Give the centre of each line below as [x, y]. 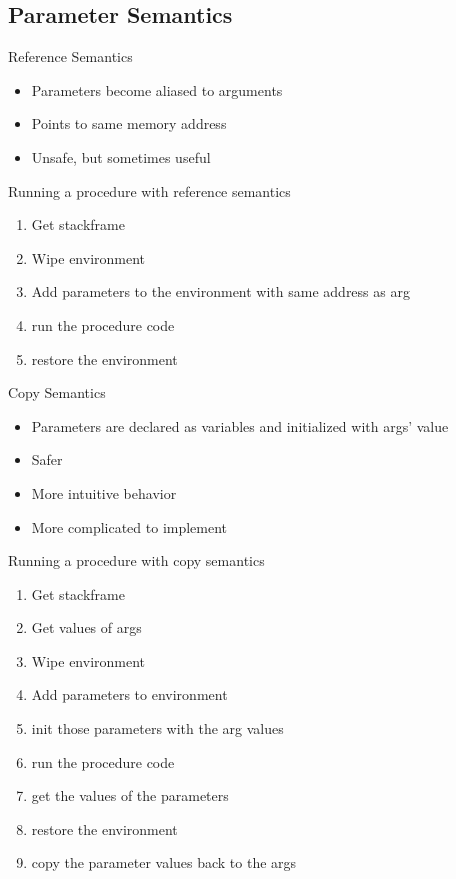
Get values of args [86, 627]
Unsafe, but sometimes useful [121, 156]
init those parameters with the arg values [157, 728]
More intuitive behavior [104, 492]
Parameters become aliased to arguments [157, 89]
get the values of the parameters [130, 795]
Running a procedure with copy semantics [136, 560]
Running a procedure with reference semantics [149, 190]
